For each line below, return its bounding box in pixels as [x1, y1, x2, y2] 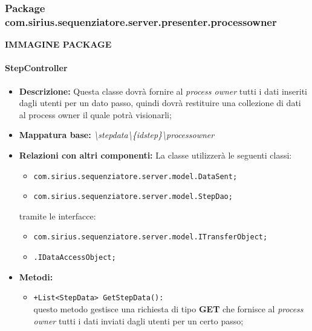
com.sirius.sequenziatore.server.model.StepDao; [33, 192, 233, 201]
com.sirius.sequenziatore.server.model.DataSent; [33, 172, 238, 181]
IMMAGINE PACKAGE [5, 38, 112, 51]
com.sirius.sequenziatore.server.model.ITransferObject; [33, 233, 268, 242]
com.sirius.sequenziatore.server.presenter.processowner [5, 14, 277, 29]
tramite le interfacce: [19, 209, 96, 222]
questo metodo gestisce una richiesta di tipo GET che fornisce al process [33, 302, 304, 315]
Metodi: [19, 270, 53, 283]
